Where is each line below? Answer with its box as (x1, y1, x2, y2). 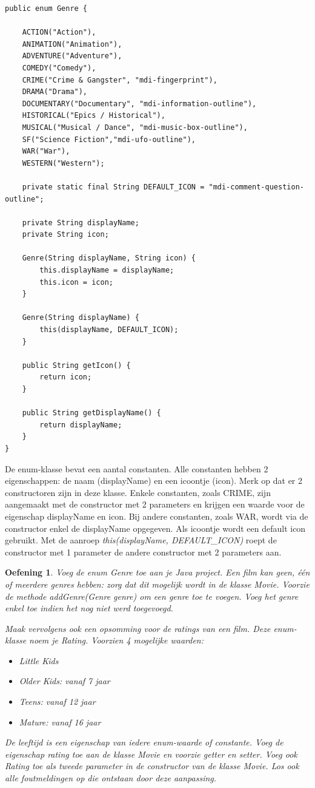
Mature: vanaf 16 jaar (19, 715, 101, 728)
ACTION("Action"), (22, 28, 96, 37)
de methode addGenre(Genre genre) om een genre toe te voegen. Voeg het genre (5, 589, 299, 602)
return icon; (39, 373, 92, 382)
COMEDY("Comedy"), (22, 63, 96, 72)
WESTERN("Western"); (22, 158, 105, 168)
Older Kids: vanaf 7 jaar (19, 674, 110, 687)
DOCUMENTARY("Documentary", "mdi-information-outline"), (22, 99, 257, 108)
